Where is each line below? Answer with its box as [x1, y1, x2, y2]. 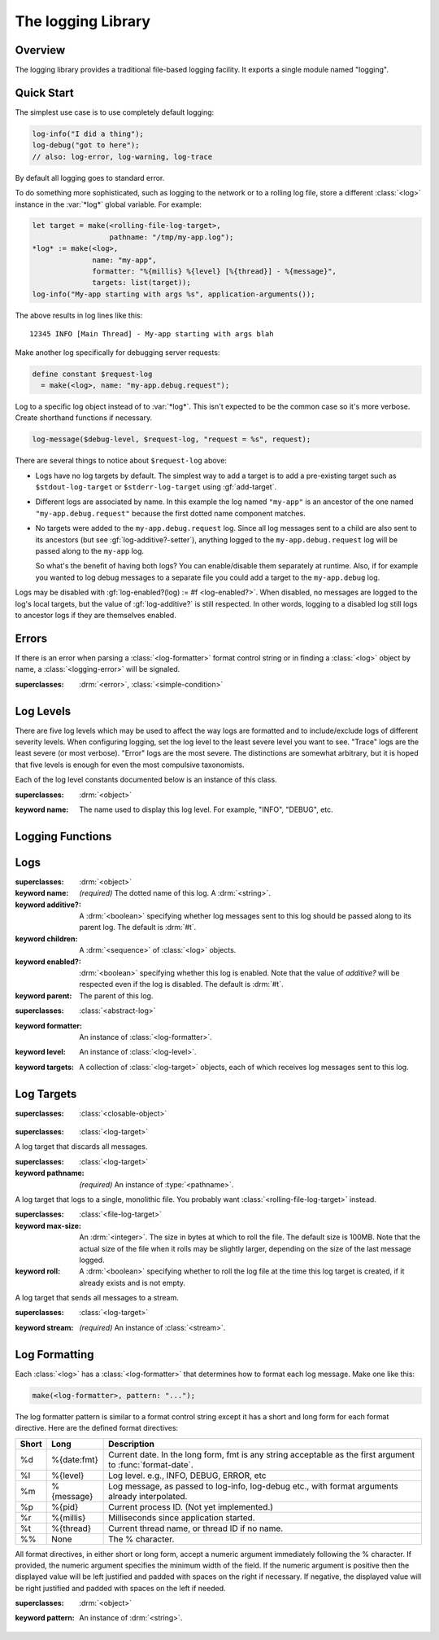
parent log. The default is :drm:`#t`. [79, 923, 197, 932]
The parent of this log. [79, 990, 154, 1001]
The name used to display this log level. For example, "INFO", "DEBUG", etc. [79, 805, 333, 814]
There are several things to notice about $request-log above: [15, 456, 228, 466]
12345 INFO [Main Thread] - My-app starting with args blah [29, 330, 274, 339]
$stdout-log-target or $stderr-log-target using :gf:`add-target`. [35, 482, 277, 492]
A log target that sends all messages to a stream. [15, 1293, 179, 1303]
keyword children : [15, 933, 78, 944]
